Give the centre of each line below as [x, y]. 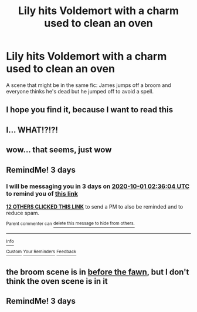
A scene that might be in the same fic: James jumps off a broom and [89, 85]
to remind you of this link [42, 194]
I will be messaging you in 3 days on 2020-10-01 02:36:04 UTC [98, 186]
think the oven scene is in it [57, 281]
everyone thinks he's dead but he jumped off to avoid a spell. [80, 91]
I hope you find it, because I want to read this [90, 110]
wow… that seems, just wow [59, 150]
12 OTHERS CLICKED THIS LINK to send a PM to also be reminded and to [95, 206]
